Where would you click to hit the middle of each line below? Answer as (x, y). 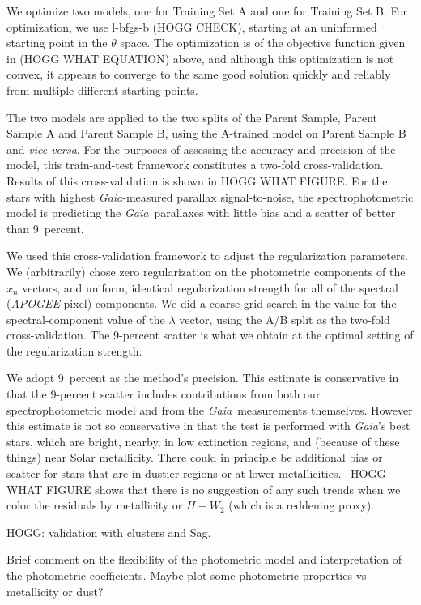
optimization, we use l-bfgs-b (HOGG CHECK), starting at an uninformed (192, 26)
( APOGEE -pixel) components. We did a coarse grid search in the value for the (202, 303)
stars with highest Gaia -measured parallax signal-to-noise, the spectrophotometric (210, 196)
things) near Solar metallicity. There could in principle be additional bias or (195, 457)
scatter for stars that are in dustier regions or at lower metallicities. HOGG (196, 473)
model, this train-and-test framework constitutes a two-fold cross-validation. (195, 165)
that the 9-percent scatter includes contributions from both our (164, 394)
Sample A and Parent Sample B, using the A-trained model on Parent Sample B (206, 133)
